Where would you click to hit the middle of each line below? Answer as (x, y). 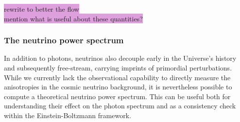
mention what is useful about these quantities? (73, 18)
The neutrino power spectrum (64, 40)
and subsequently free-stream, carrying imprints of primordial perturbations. (118, 68)
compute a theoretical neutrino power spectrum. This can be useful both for (117, 96)
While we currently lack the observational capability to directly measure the (117, 77)
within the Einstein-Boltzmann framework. (68, 115)
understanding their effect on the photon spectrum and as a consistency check (120, 106)
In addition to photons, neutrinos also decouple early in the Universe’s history (120, 58)
